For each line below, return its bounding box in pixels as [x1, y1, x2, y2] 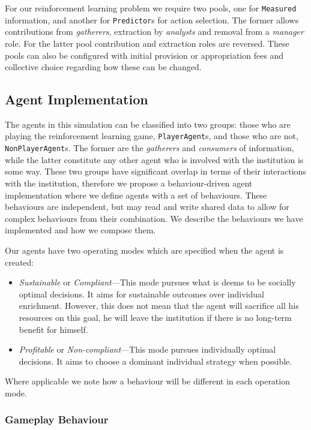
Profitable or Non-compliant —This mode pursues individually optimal [19, 343, 276, 356]
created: [5, 255, 34, 268]
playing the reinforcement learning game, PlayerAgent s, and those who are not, [5, 130, 298, 142]
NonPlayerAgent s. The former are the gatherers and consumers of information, [5, 142, 294, 154]
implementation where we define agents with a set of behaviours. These [5, 188, 267, 201]
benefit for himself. [19, 323, 88, 335]
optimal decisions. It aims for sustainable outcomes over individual [19, 287, 264, 300]
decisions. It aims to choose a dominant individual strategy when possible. [19, 354, 292, 367]
